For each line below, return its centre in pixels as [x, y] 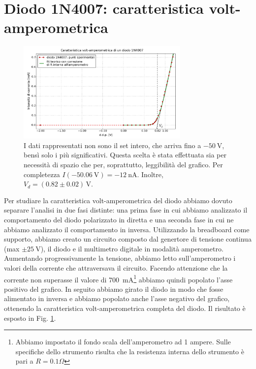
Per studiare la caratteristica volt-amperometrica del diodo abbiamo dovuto [118, 200]
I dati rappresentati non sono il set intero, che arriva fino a [112, 145]
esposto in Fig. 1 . [30, 318]
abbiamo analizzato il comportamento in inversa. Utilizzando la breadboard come [127, 229]
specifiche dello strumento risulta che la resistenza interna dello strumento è [130, 351]
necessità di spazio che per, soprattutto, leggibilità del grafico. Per [123, 165]
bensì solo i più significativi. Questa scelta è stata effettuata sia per [125, 155]
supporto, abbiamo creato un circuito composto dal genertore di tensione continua [128, 239]
